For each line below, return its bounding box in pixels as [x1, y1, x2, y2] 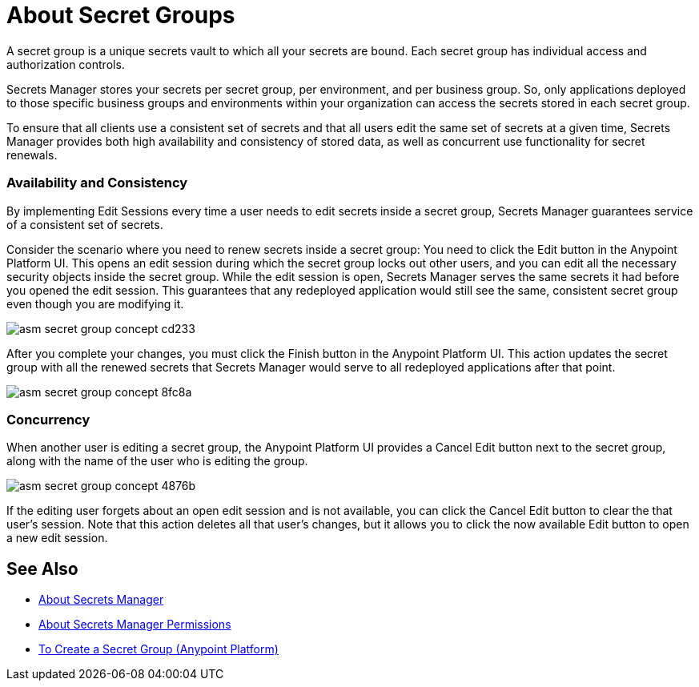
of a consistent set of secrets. [6, 217, 163, 231]
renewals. [6, 147, 58, 162]
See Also [6, 558, 78, 579]
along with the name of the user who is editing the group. [6, 454, 308, 468]
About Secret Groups [6, 2, 235, 29]
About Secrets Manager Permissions [38, 617, 231, 632]
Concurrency [6, 411, 90, 428]
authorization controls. [6, 57, 125, 71]
